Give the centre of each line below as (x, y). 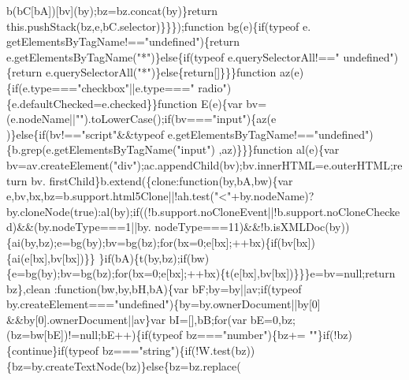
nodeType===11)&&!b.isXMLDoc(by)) (252, 227)
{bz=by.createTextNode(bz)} (76, 365)
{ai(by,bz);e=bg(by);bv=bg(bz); (83, 242)
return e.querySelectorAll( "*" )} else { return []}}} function (144, 72)
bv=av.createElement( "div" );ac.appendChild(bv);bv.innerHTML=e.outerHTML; (200, 164)
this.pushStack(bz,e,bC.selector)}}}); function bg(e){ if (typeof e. (159, 26)
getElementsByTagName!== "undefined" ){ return (123, 41)
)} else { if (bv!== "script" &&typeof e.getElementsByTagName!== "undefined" (188, 134)
